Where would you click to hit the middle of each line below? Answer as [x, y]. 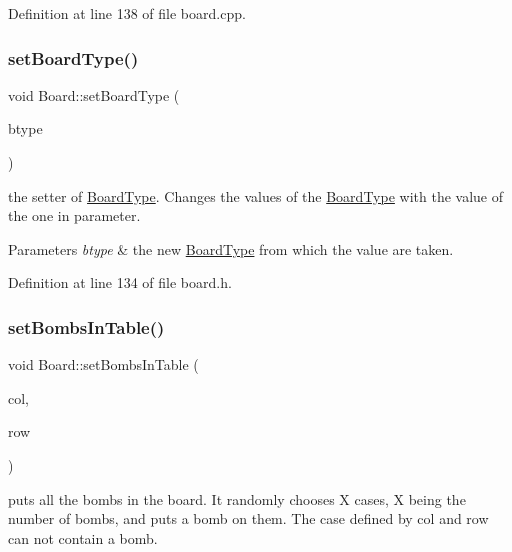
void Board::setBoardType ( [94, 94]
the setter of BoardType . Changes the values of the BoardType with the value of [255, 195]
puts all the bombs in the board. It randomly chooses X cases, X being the [237, 498]
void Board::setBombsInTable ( [103, 364]
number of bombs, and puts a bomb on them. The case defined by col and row [248, 518]
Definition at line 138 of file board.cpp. [127, 13]
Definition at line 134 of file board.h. [120, 282]
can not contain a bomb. [83, 537]
